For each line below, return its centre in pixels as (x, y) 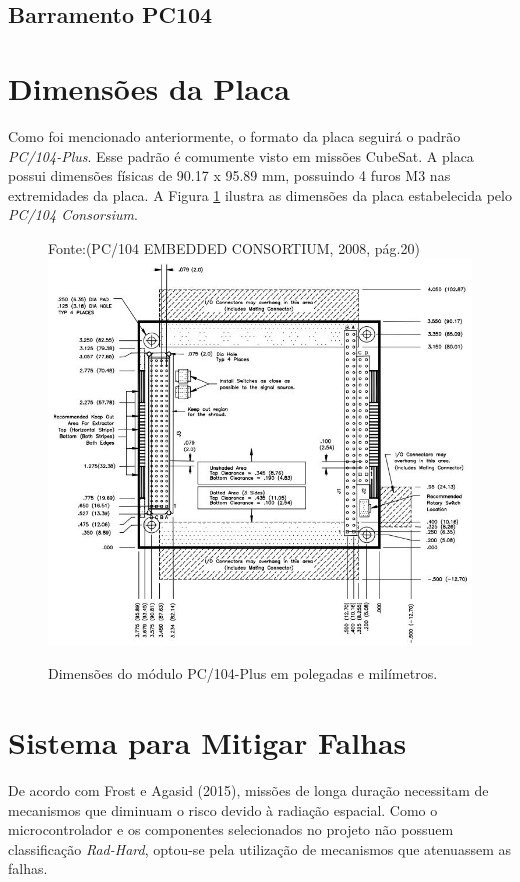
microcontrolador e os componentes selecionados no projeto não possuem (231, 829)
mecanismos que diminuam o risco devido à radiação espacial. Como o (223, 809)
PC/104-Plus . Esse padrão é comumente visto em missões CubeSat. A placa (241, 155)
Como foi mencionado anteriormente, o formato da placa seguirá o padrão (234, 135)
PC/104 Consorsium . (73, 214)
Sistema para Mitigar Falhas (207, 742)
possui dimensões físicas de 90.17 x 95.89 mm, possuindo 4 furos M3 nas (229, 175)
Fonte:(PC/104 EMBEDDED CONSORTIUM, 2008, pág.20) (234, 247)
